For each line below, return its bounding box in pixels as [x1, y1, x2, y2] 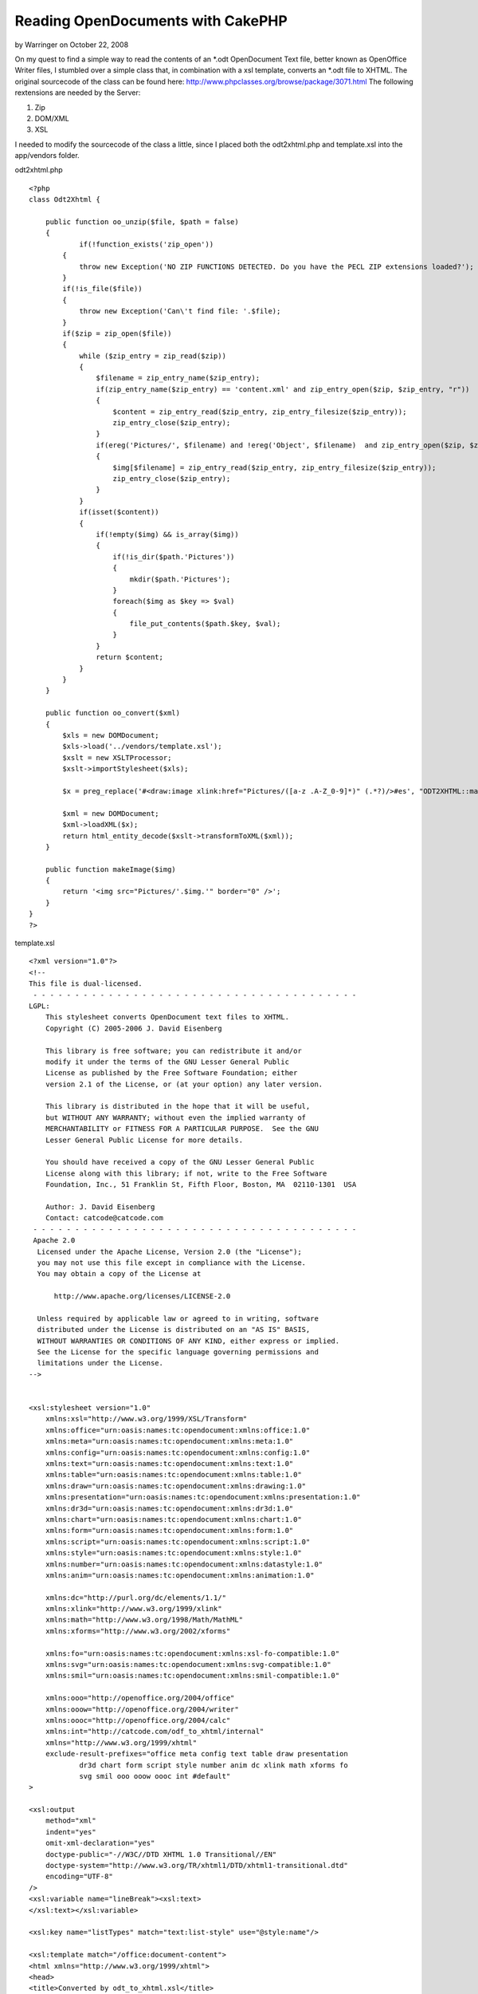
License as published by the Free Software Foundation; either [45, 1069, 298, 1078]
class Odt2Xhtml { [29, 195, 101, 204]
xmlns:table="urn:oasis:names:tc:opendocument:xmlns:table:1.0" [45, 1470, 302, 1480]
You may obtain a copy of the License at [37, 1269, 202, 1279]
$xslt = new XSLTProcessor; [62, 753, 172, 762]
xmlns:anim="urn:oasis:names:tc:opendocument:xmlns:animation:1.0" [45, 1570, 315, 1579]
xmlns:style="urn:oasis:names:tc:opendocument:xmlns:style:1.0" [45, 1548, 302, 1558]
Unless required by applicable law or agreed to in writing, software [37, 1314, 319, 1323]
